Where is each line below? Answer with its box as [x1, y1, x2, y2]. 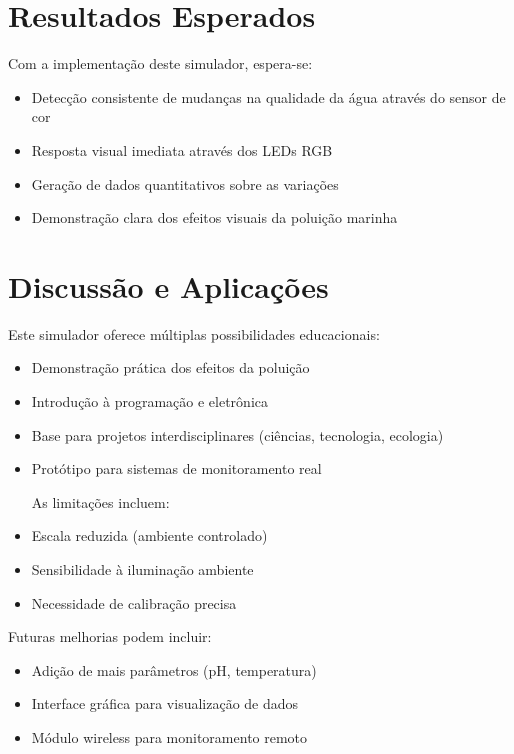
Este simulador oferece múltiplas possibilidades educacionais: [8, 323, 380, 344]
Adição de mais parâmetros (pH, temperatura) [31, 659, 317, 680]
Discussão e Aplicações [8, 265, 329, 306]
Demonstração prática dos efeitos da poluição [31, 357, 310, 378]
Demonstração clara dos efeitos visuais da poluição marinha [31, 207, 398, 228]
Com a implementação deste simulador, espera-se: [8, 53, 313, 74]
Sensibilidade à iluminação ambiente [31, 558, 254, 579]
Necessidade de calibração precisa [31, 592, 237, 613]
